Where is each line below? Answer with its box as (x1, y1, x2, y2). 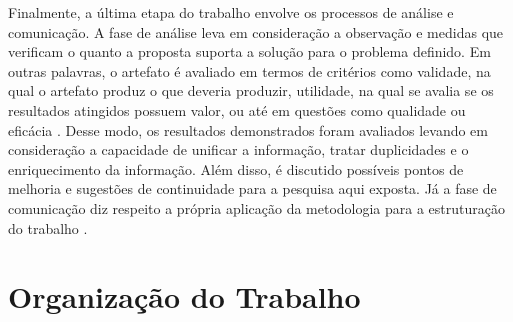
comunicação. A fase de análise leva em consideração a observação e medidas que (8, 21, 504, 42)
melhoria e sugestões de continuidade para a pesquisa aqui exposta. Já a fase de (8, 178, 497, 199)
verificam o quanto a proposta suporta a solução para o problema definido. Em (8, 41, 491, 62)
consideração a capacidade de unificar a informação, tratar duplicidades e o (8, 139, 469, 160)
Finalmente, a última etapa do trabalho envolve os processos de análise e (8, 2, 454, 22)
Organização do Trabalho (8, 276, 361, 317)
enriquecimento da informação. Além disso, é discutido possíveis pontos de (8, 158, 464, 179)
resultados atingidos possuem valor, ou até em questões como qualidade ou (8, 99, 466, 120)
